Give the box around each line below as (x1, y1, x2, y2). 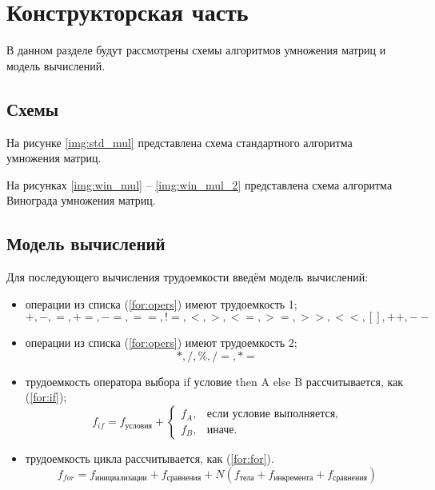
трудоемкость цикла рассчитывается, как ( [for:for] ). (25, 450, 274, 467)
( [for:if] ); (25, 388, 67, 405)
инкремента (273, 474, 313, 483)
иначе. (206, 424, 237, 436)
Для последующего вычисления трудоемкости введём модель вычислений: (6, 269, 369, 285)
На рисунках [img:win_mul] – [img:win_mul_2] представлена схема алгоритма (6, 176, 393, 193)
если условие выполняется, (206, 408, 338, 420)
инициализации (95, 474, 147, 483)
